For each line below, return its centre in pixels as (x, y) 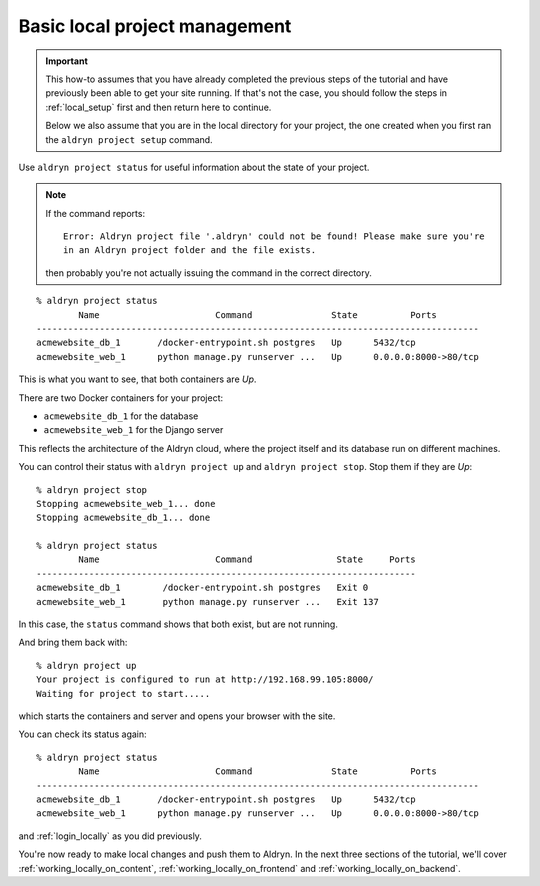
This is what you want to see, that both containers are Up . (137, 379)
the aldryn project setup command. (129, 139)
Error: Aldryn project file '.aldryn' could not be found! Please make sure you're (274, 236)
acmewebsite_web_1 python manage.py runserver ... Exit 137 (207, 601)
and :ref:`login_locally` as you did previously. (110, 836)
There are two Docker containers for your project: (121, 397)
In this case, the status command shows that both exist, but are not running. (178, 624)
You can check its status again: (82, 734)
